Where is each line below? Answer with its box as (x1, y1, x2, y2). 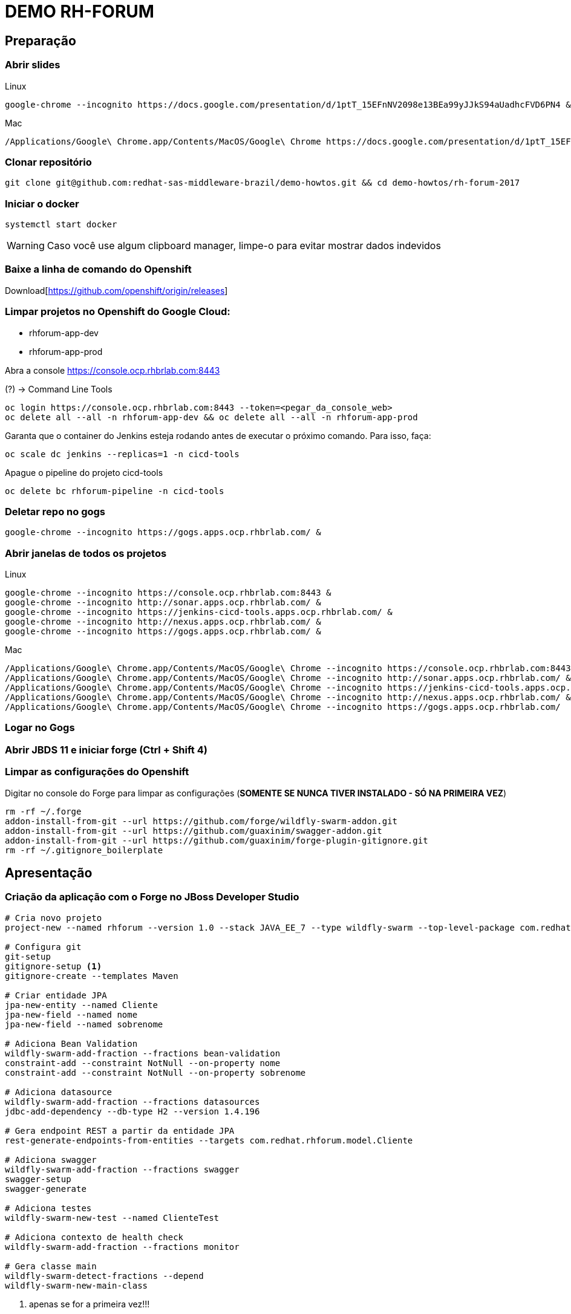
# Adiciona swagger (5, 1154, 97, 1165)
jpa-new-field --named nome (5, 1009, 138, 1020)
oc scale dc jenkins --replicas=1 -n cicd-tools (5, 449, 240, 459)
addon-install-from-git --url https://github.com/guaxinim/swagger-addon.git (5, 825, 382, 836)
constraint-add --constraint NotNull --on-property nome (5, 1058, 281, 1068)
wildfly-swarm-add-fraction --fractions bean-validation (5, 1048, 281, 1058)
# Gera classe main (5, 1261, 97, 1271)
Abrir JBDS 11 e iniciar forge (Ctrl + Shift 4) (5, 743, 207, 756)
